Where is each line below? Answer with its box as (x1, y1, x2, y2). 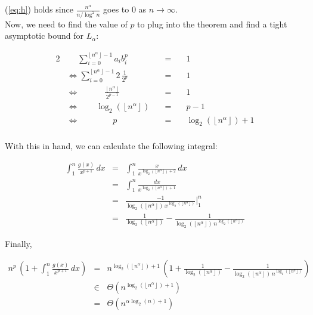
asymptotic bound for (5, 29, 83, 42)
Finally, (5, 237, 32, 249)
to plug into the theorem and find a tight (137, 17, 287, 30)
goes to (103, 3, 129, 15)
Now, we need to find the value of (5, 17, 128, 30)
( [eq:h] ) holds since (5, 3, 73, 15)
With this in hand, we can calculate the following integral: (5, 139, 218, 152)
